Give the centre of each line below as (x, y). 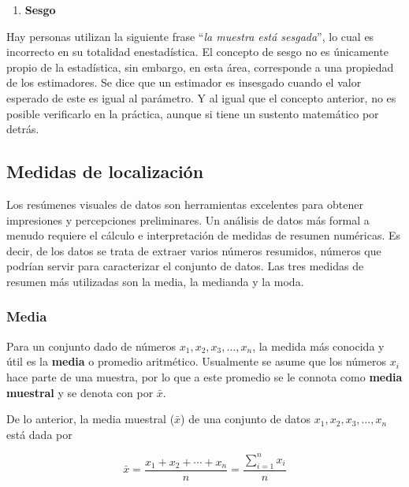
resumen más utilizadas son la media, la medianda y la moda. (155, 281)
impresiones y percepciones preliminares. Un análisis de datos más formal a (188, 219)
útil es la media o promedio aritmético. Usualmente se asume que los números (196, 361)
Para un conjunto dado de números (91, 346)
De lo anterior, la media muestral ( (91, 419)
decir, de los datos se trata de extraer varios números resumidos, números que (194, 250)
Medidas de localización (105, 171)
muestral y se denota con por (80, 392)
